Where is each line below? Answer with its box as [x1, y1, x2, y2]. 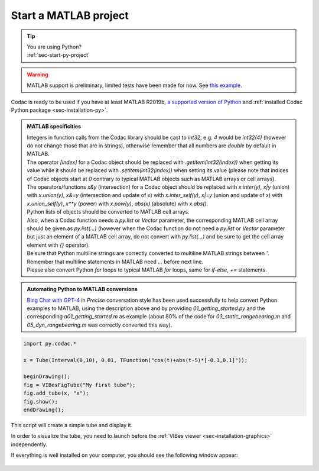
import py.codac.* [23, 340, 77, 347]
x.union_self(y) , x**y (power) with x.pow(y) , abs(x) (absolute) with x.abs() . [27, 200, 209, 207]
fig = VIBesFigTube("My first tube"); [23, 382, 136, 388]
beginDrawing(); [23, 373, 71, 380]
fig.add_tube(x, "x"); [23, 390, 89, 396]
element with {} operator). [27, 241, 90, 249]
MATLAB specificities [27, 123, 82, 130]
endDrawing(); [23, 406, 64, 413]
